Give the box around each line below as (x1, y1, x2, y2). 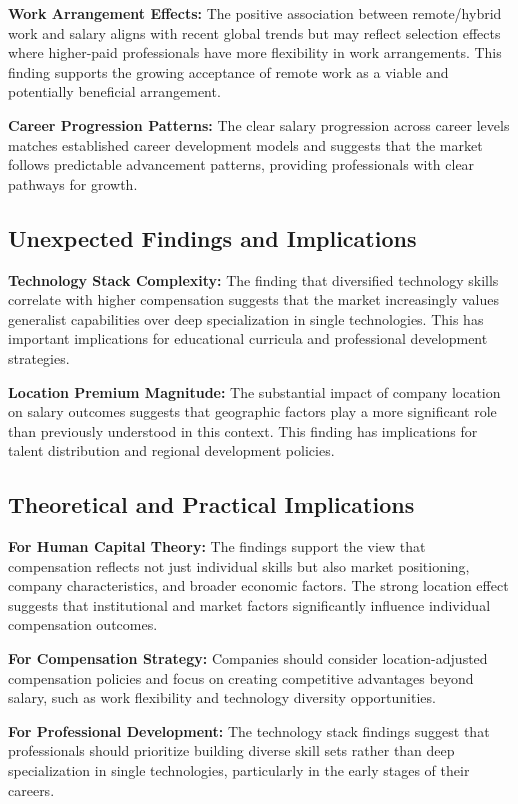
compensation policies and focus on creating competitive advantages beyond (8, 667, 474, 688)
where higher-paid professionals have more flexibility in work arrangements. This (8, 42, 502, 63)
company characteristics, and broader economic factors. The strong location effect (8, 575, 509, 596)
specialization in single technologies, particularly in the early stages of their (8, 760, 470, 781)
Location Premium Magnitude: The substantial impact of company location (8, 381, 501, 402)
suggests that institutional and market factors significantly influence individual (8, 594, 491, 615)
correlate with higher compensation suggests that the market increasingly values (8, 289, 500, 310)
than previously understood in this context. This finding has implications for (8, 420, 478, 441)
